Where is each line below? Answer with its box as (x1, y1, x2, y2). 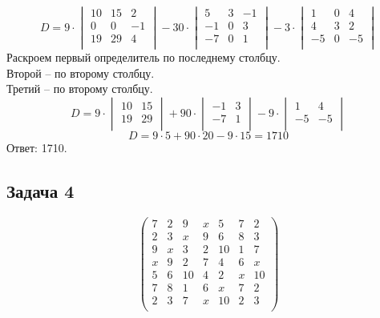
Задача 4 (6, 179, 75, 203)
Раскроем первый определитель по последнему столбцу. (6, 49, 281, 66)
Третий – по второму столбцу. (6, 80, 153, 97)
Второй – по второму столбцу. (6, 64, 155, 81)
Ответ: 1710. (6, 139, 67, 156)
